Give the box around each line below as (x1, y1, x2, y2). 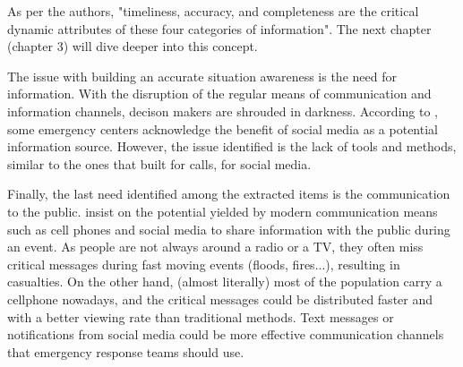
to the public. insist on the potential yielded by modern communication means (7, 201, 438, 220)
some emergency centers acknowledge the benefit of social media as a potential (7, 119, 438, 138)
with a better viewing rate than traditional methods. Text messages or (7, 307, 394, 326)
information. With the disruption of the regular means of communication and (7, 84, 432, 103)
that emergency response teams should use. (7, 342, 244, 361)
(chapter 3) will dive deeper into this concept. (7, 37, 258, 55)
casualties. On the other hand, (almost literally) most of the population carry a (7, 272, 442, 291)
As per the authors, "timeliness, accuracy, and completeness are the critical (7, 2, 419, 20)
